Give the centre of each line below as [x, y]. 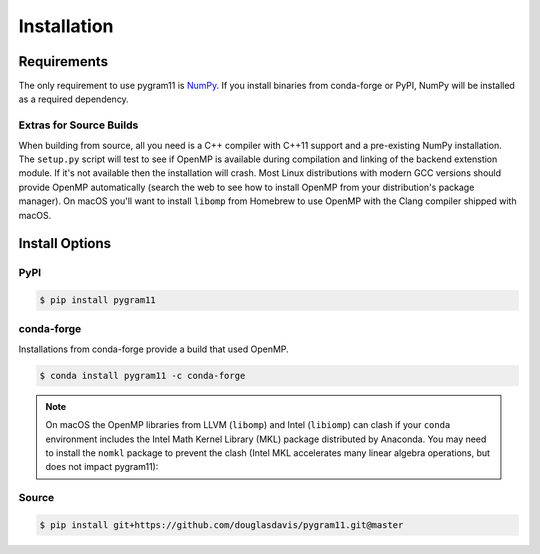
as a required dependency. [73, 99]
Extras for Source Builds [78, 125]
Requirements [63, 61]
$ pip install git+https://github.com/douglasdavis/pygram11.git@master [221, 524]
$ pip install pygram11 [98, 300]
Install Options [65, 243]
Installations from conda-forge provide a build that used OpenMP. [153, 349]
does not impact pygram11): [102, 467]
